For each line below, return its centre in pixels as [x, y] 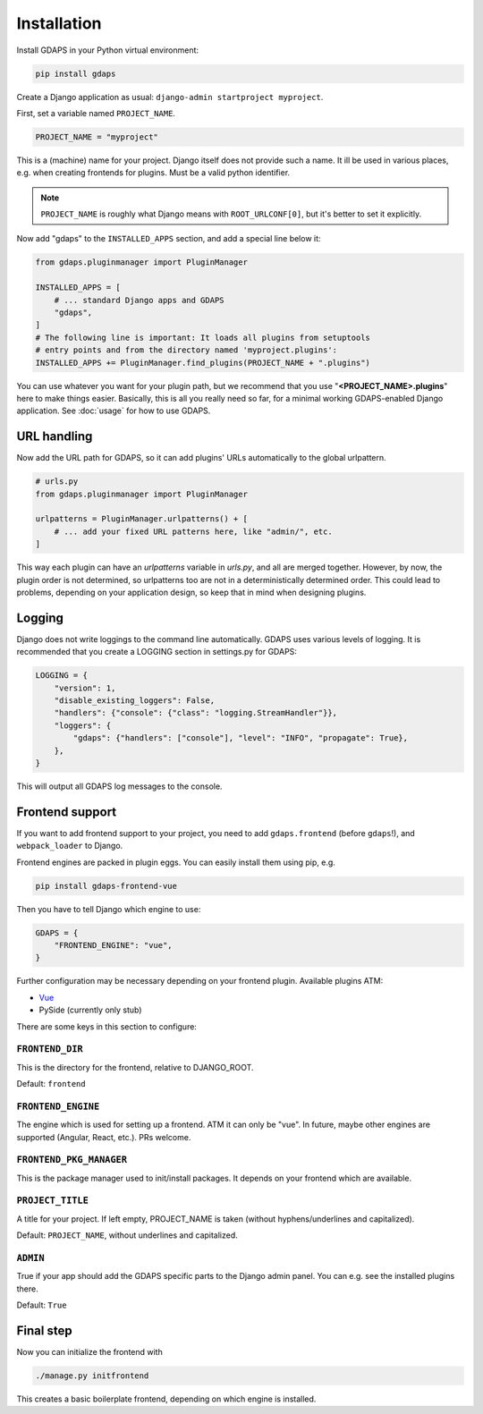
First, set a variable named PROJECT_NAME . [96, 113]
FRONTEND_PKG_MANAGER [72, 1160]
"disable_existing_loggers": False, [134, 700]
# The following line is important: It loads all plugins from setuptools [203, 337]
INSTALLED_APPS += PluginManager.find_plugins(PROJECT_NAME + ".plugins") [203, 363]
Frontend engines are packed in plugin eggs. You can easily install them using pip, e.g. [176, 862]
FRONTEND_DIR [50, 1049]
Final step [44, 1330]
